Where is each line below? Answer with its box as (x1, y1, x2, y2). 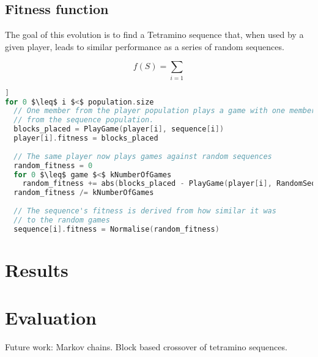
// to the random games (13, 215, 110, 224)
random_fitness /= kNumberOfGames (13, 188, 154, 197)
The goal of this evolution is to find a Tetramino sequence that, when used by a (5, 28, 304, 41)
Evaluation (5, 305, 97, 330)
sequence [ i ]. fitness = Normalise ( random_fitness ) (13, 224, 220, 234)
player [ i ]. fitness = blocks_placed (13, 134, 158, 143)
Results (5, 257, 68, 282)
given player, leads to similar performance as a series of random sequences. (5, 40, 284, 53)
